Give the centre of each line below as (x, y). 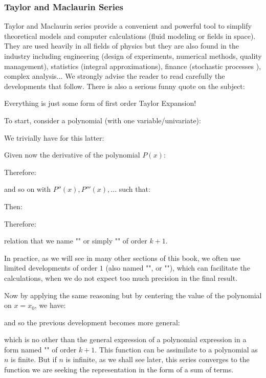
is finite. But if (34, 359)
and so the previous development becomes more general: (92, 322)
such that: (135, 189)
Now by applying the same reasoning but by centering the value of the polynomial (133, 295)
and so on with (28, 189)
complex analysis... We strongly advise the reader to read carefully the (115, 76)
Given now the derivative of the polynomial (72, 155)
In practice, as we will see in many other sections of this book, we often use (122, 258)
